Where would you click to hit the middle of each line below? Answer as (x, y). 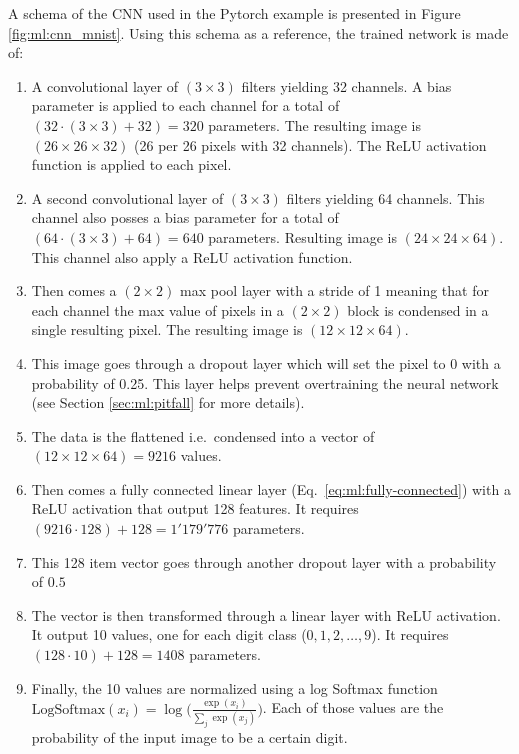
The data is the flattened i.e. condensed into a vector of (203, 435)
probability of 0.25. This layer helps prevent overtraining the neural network (265, 382)
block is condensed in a (418, 309)
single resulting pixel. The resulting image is (167, 329)
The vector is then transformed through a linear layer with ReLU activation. (266, 614)
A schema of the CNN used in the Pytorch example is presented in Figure (234, 13)
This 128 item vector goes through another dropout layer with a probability (264, 561)
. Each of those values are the (353, 707)
